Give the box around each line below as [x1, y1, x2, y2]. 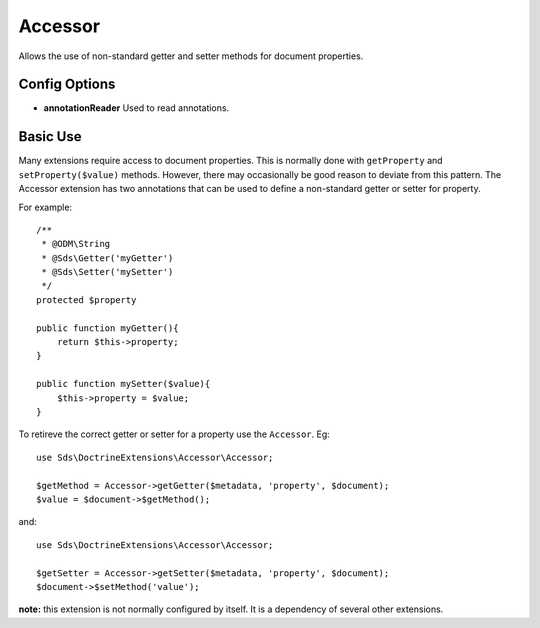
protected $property [36, 294, 137, 305]
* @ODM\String [41, 238, 111, 250]
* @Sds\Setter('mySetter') [41, 266, 174, 278]
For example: [18, 201, 73, 213]
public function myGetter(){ [36, 322, 179, 334]
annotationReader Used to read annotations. [43, 102, 230, 114]
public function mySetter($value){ [36, 378, 211, 390]
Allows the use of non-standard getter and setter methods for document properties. [18, 50, 364, 62]
